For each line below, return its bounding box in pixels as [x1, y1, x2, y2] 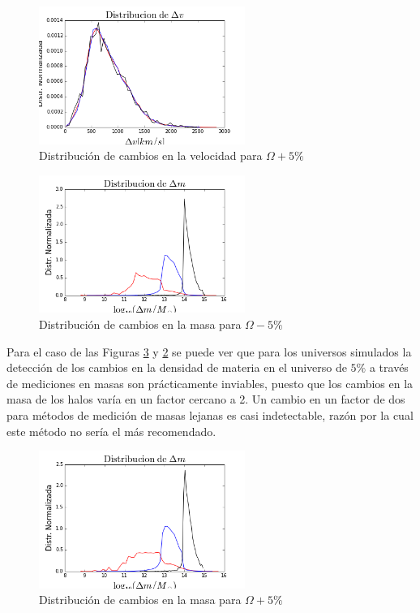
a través [369, 359, 409, 376]
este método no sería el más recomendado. [6, 422, 216, 439]
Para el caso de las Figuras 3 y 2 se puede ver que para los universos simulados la [6, 343, 412, 360]
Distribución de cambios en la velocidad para [39, 147, 263, 164]
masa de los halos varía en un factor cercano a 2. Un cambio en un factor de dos [6, 391, 405, 408]
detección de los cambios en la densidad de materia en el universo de [6, 359, 347, 376]
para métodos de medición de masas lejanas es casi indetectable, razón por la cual [6, 406, 414, 423]
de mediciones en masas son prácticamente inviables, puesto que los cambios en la [6, 374, 414, 391]
